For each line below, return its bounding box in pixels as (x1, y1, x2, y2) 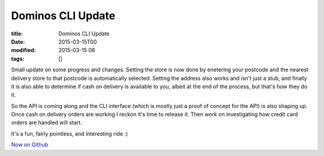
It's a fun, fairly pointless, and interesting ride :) (11, 130, 128, 137)
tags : (11, 55, 25, 62)
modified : (11, 47, 36, 54)
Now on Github (11, 141, 49, 148)
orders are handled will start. (11, 119, 82, 126)
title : (11, 30, 23, 37)
